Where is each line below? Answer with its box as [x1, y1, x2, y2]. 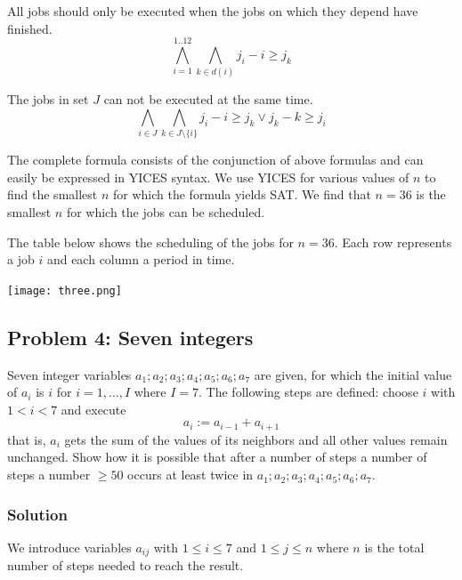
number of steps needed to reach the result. [7, 556, 244, 575]
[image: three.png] [7, 284, 122, 297]
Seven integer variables [7, 365, 132, 383]
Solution [7, 503, 68, 525]
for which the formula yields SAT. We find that [113, 185, 371, 204]
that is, [7, 430, 46, 448]
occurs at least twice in [127, 465, 254, 484]
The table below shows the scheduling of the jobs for [7, 232, 294, 251]
